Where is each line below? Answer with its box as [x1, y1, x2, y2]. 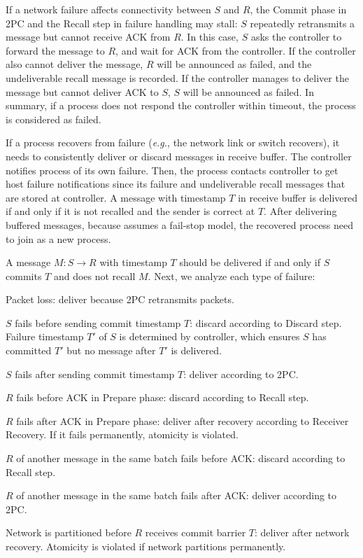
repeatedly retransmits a [250, 15, 355, 30]
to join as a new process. [6, 231, 111, 246]
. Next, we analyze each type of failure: [148, 268, 315, 283]
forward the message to [6, 43, 105, 57]
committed [6, 343, 52, 358]
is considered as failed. [6, 111, 101, 126]
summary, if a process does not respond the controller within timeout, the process [6, 98, 356, 113]
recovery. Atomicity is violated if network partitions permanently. [6, 539, 286, 553]
